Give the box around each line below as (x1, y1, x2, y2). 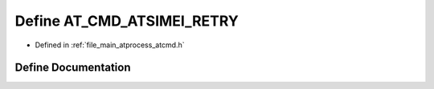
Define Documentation (14, 61, 131, 75)
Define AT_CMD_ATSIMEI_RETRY (14, 12, 239, 30)
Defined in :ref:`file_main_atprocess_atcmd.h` (35, 40, 185, 50)
